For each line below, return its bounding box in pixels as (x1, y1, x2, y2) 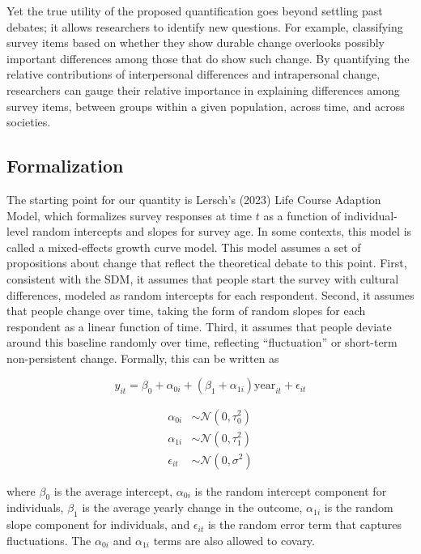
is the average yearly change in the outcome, (82, 499, 303, 516)
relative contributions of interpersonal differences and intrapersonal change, (6, 66, 381, 83)
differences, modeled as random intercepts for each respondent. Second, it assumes (6, 286, 415, 303)
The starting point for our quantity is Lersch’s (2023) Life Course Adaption (6, 190, 381, 207)
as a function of (263, 207, 341, 224)
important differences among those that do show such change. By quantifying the (6, 49, 410, 66)
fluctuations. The (6, 531, 91, 548)
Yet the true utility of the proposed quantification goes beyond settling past (6, 2, 383, 19)
